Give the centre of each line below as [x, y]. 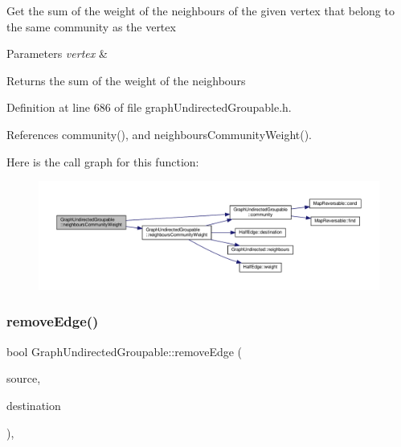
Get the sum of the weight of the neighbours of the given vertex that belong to [200, 10]
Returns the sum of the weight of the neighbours [126, 80]
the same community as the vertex [91, 26]
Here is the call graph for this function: [103, 161]
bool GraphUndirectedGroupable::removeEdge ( [125, 351]
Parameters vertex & [57, 53]
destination [34, 405]
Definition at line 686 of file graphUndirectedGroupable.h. [149, 107]
